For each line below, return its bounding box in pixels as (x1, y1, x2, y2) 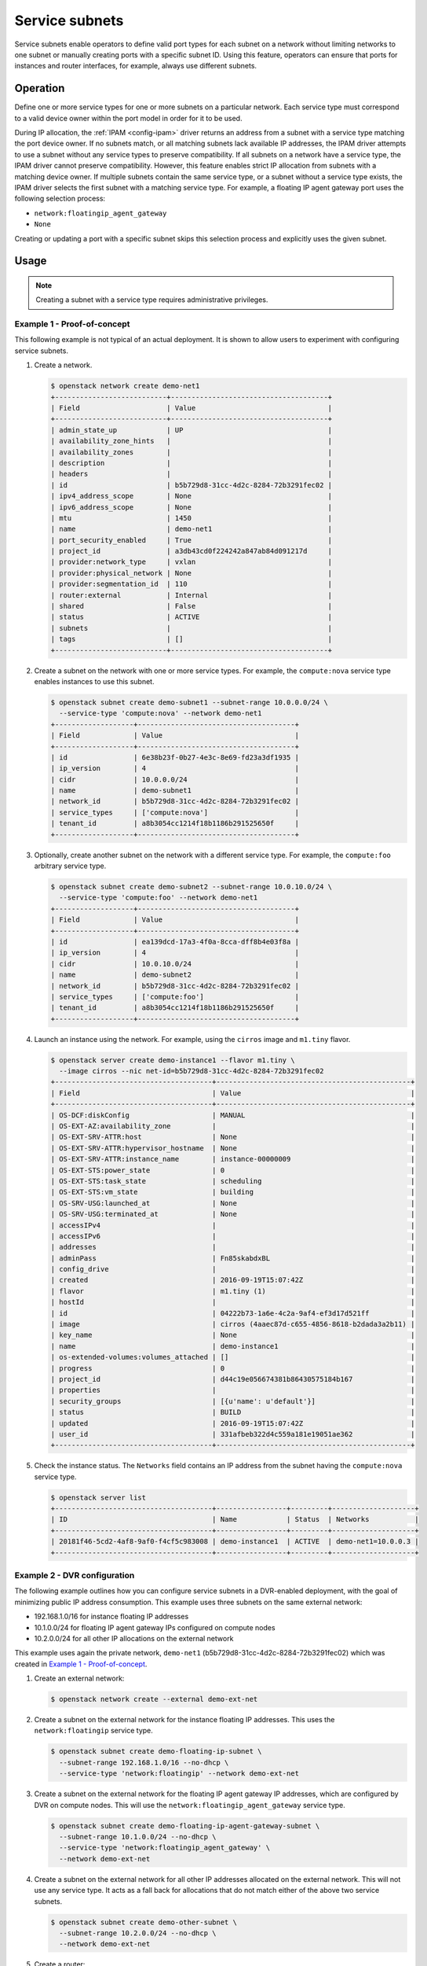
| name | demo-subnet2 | (50, 970, 300, 979)
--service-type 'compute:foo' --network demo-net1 (59, 893, 258, 902)
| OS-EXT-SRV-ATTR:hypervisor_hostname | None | (50, 1143, 415, 1152)
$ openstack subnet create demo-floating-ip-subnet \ (50, 1747, 262, 1756)
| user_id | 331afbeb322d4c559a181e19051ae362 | (50, 1430, 415, 1438)
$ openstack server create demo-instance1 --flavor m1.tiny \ (50, 1055, 295, 1065)
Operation (14, 82, 65, 95)
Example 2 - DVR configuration (14, 1570, 135, 1581)
